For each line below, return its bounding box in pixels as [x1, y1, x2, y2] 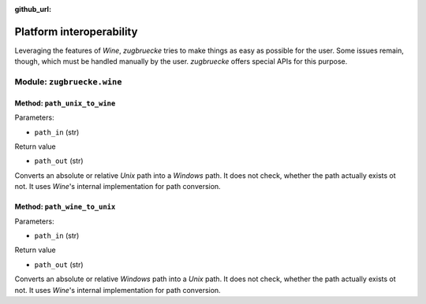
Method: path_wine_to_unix [14, 202, 116, 212]
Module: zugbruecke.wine [14, 76, 122, 87]
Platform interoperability [14, 24, 138, 39]
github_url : [14, 5, 51, 13]
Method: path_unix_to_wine [14, 98, 116, 108]
